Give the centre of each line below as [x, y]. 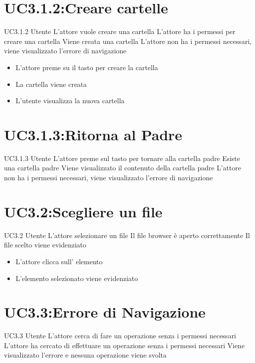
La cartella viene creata [51, 84]
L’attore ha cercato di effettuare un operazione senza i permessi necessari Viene [124, 345]
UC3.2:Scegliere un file [83, 211]
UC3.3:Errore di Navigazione [105, 312]
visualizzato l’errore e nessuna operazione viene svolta [85, 355]
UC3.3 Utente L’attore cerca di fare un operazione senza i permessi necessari [120, 336]
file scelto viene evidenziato [45, 245]
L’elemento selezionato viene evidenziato [77, 278]
